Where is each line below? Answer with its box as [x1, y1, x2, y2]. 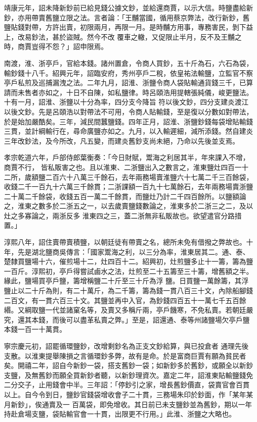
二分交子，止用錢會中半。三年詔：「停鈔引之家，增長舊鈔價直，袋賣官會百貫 [4, 379, 250, 390]
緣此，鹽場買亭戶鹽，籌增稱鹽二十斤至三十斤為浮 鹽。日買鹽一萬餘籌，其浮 [4, 275, 249, 286]
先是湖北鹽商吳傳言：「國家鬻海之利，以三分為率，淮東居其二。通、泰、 [17, 246, 250, 257]
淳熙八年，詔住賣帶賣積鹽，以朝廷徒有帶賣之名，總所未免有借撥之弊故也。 [4, 237, 246, 247]
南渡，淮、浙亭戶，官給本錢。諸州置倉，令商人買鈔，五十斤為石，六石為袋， [4, 57, 253, 68]
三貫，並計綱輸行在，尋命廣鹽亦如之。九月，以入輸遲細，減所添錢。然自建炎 [4, 126, 253, 136]
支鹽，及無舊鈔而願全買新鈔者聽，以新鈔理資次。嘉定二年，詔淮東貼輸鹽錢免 [4, 369, 253, 380]
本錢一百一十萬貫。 [4, 324, 66, 334]
